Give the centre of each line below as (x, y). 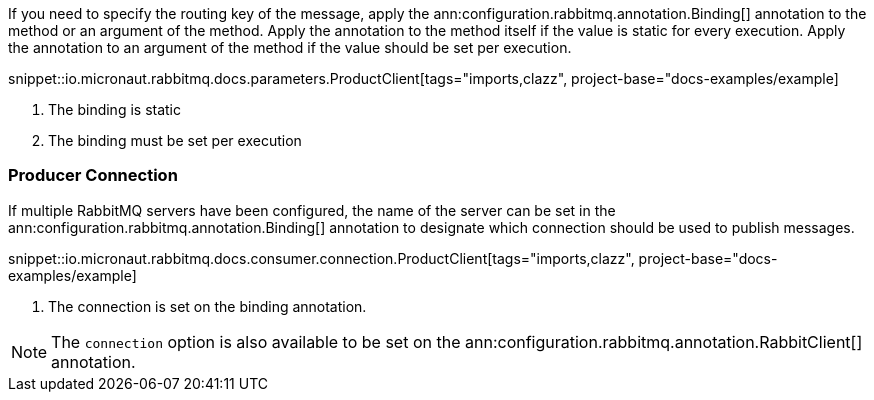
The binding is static (114, 109)
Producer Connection (93, 175)
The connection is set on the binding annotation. (207, 306)
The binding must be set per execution (175, 140)
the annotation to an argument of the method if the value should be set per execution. (290, 47)
